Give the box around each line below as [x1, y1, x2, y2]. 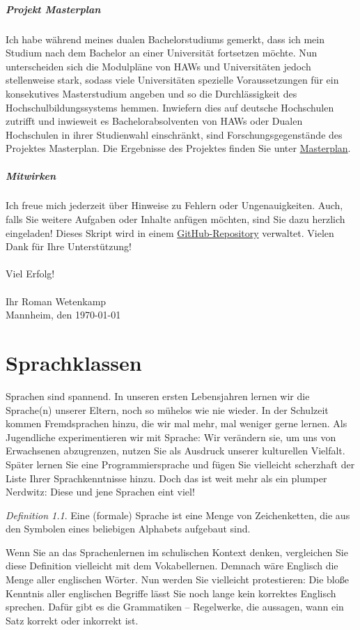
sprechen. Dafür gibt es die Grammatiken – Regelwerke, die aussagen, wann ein [6, 599, 344, 614]
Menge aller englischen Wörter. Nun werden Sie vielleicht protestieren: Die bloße [6, 572, 349, 587]
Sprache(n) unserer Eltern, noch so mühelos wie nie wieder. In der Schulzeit [6, 402, 329, 417]
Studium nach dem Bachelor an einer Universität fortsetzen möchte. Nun [6, 45, 318, 60]
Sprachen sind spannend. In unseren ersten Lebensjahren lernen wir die [6, 388, 310, 403]
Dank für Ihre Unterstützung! [6, 239, 132, 254]
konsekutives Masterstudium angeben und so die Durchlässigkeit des [6, 86, 297, 100]
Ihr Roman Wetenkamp [6, 293, 107, 308]
